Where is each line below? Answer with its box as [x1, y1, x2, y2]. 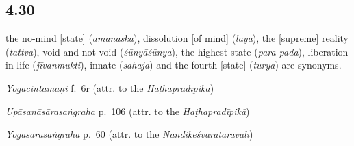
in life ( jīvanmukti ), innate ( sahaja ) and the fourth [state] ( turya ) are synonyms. [5, 58, 342, 72]
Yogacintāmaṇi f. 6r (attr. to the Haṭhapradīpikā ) [5, 80, 214, 95]
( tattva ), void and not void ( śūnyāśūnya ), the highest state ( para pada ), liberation [5, 44, 349, 58]
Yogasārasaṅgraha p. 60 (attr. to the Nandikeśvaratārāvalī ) [5, 127, 253, 141]
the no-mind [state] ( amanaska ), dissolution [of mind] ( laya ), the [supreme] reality [5, 31, 349, 45]
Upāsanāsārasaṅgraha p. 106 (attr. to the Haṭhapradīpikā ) [5, 104, 250, 118]
